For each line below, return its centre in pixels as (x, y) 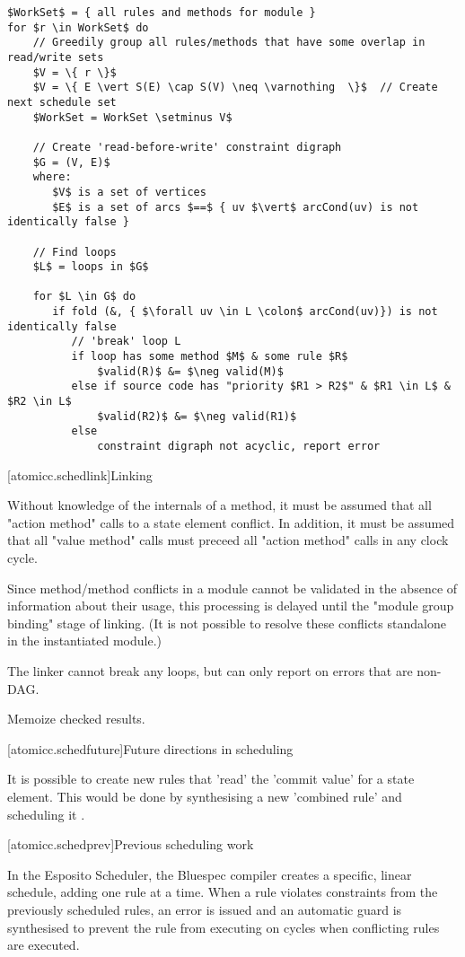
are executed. (44, 945)
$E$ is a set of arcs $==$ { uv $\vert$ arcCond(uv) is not (236, 207)
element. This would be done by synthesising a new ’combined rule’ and (205, 796)
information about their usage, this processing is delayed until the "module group (231, 606)
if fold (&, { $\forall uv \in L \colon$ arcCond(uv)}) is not (245, 312)
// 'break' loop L (126, 342)
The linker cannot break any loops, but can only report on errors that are (210, 671)
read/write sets (56, 57)
